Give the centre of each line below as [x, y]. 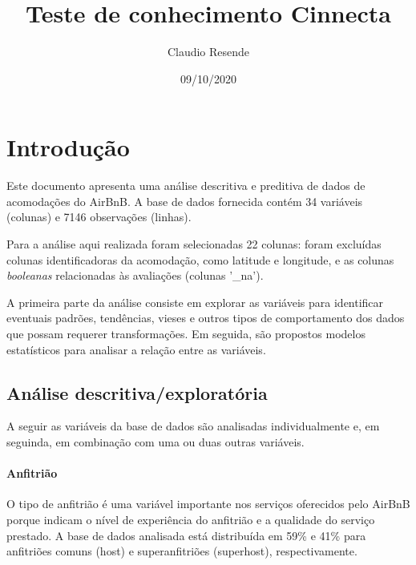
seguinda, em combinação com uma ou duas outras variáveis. [155, 441]
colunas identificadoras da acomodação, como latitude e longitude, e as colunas [200, 259]
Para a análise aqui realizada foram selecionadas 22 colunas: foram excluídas [194, 244]
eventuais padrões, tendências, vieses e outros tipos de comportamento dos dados [206, 318]
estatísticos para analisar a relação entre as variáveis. [136, 349]
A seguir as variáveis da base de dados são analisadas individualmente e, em [193, 426]
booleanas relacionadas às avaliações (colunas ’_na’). [135, 275]
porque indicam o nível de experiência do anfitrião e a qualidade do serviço [191, 519]
